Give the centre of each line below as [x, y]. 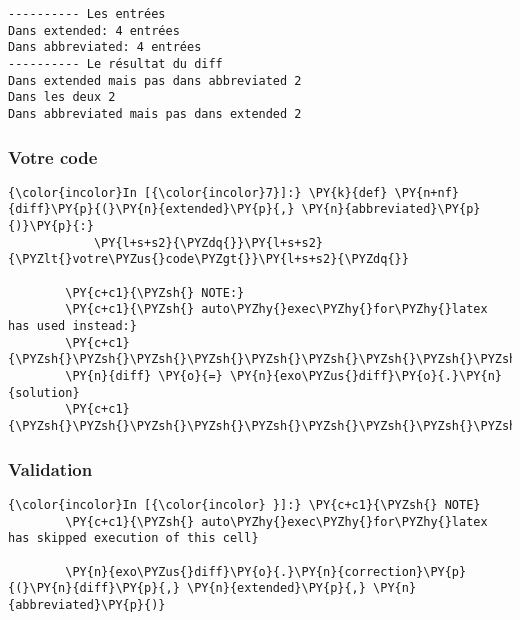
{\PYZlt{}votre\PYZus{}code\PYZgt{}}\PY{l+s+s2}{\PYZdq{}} [208, 259]
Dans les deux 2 [62, 97]
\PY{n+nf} [427, 192]
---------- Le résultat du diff [115, 63]
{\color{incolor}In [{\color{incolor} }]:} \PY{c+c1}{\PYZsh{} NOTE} [244, 504]
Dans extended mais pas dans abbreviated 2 [155, 80]
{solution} [44, 392]
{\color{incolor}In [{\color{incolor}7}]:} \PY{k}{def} [198, 192]
